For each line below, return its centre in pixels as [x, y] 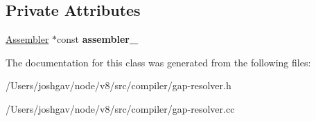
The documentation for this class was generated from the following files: [158, 62]
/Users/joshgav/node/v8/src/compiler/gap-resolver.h [119, 85]
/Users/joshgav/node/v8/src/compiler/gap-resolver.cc [120, 108]
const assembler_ [98, 39]
